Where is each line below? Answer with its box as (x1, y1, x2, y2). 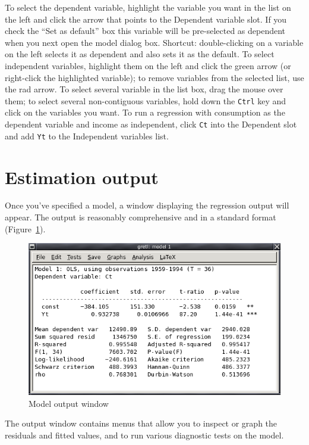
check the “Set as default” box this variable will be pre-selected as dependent (5, 24, 286, 37)
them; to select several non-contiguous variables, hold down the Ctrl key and (5, 94, 286, 107)
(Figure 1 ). (5, 222, 46, 235)
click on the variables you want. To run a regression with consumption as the (5, 106, 285, 119)
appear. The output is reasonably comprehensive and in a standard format (5, 211, 276, 223)
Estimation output (5, 164, 159, 189)
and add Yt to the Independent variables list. (5, 129, 169, 142)
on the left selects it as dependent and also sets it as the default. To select (5, 48, 275, 60)
